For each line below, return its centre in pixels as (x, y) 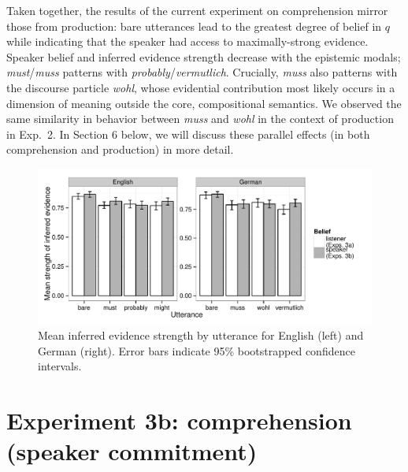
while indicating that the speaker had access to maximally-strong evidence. (187, 41)
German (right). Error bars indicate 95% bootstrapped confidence (197, 350)
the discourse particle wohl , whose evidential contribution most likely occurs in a (201, 87)
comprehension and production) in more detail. (120, 149)
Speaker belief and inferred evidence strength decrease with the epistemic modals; (204, 56)
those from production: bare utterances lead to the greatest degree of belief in (194, 26)
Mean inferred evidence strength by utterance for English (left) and (201, 335)
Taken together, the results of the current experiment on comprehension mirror (197, 10)
